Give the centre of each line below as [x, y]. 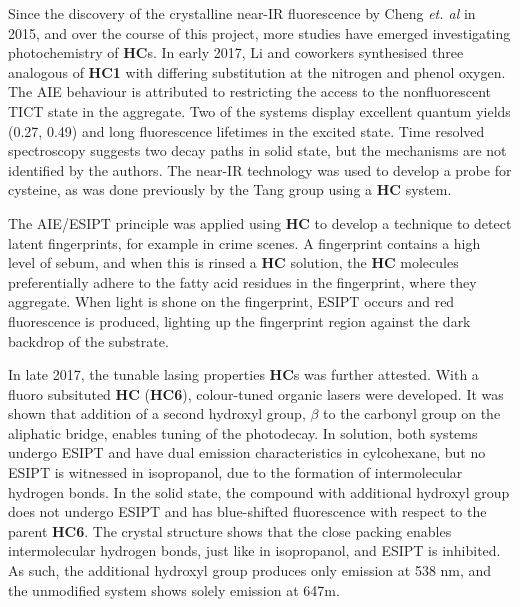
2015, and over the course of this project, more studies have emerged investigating [259, 32]
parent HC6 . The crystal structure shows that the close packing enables [230, 530]
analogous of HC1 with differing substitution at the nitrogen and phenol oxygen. [257, 71]
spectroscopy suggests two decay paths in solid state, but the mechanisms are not [257, 150]
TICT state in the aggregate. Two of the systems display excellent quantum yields [259, 110]
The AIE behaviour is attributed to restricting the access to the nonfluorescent [249, 91]
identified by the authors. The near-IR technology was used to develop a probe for [260, 169]
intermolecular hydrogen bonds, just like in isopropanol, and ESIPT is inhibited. [254, 550]
